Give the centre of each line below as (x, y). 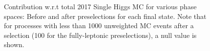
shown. (14, 44)
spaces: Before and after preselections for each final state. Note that (105, 16)
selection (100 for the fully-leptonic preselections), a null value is (100, 35)
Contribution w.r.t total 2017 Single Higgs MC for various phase (100, 6)
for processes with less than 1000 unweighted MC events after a (99, 25)
